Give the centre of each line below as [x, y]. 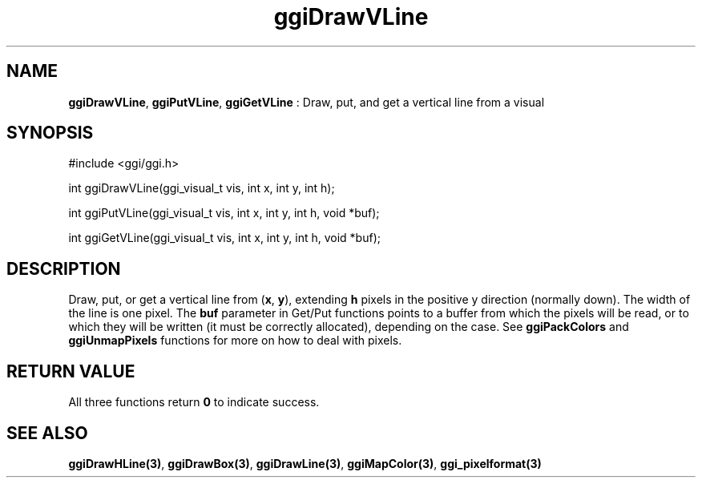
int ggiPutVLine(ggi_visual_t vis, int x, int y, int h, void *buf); [224, 213]
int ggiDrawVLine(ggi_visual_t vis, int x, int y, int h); [202, 188]
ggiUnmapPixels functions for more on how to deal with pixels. [235, 341]
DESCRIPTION [64, 268]
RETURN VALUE [71, 371]
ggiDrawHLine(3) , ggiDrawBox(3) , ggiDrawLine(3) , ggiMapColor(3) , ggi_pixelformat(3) [305, 463]
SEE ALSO [47, 433]
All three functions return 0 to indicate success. [194, 402]
